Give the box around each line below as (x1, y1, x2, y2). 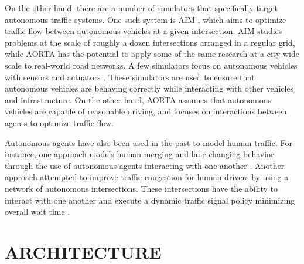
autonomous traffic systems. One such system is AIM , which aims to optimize (5, 13, 286, 25)
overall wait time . (5, 205, 70, 218)
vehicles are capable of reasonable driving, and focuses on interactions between (5, 105, 287, 117)
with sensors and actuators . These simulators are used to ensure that (5, 70, 255, 83)
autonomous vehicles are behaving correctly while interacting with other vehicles (5, 82, 294, 94)
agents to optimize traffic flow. (5, 116, 114, 128)
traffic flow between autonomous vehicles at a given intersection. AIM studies (5, 25, 282, 37)
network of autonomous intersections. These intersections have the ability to (5, 182, 278, 194)
